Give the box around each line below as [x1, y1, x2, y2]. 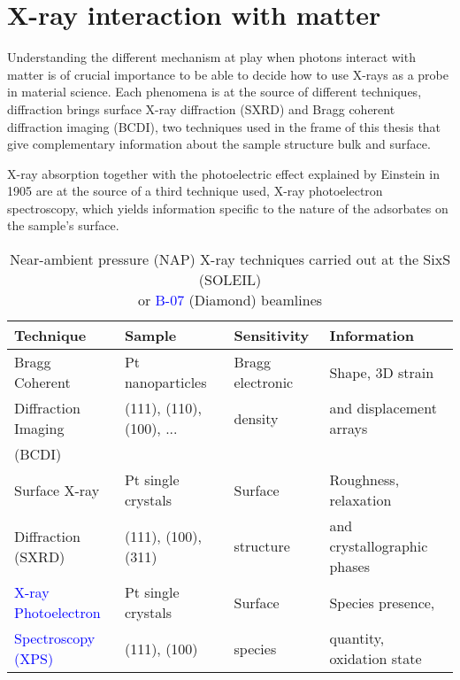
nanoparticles [124, 372, 207, 393]
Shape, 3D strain [329, 361, 434, 382]
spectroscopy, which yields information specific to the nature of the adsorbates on [7, 198, 448, 217]
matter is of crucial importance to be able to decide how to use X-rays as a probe [7, 65, 448, 83]
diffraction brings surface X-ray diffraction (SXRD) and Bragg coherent [7, 99, 395, 118]
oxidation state [329, 648, 422, 669]
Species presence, [329, 591, 435, 613]
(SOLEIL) [198, 269, 262, 290]
